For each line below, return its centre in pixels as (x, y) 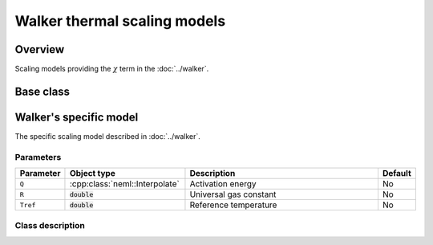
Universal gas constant (233, 194)
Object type (92, 174)
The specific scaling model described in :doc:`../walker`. (107, 136)
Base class (42, 91)
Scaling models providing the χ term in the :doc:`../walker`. (112, 69)
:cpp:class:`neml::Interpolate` (124, 184)
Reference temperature (233, 205)
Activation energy (223, 184)
